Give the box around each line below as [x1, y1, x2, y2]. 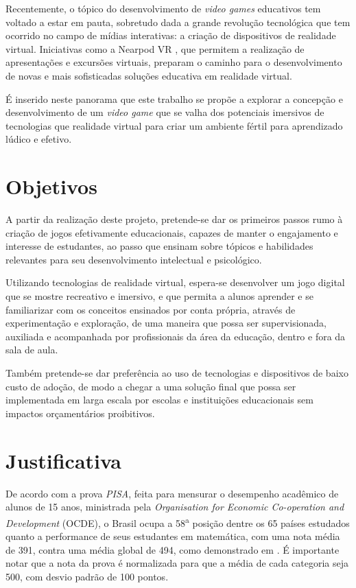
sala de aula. [5, 342, 58, 357]
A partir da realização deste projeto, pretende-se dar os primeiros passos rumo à [5, 212, 343, 226]
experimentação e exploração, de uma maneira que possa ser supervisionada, [5, 316, 327, 330]
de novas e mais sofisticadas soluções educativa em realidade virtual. [5, 68, 292, 82]
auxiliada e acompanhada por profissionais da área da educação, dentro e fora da [5, 329, 346, 343]
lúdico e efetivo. [5, 132, 72, 146]
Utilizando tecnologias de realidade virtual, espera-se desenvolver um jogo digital [5, 275, 345, 290]
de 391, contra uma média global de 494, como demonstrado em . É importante [5, 542, 340, 556]
